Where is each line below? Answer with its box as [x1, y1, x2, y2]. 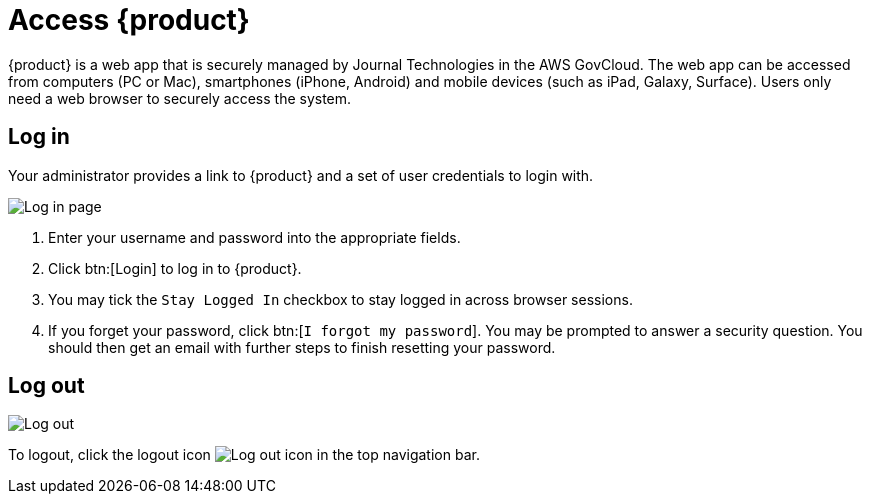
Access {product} [8, 3, 250, 37]
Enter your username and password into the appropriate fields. [48, 228, 461, 246]
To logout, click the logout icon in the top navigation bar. [8, 446, 480, 464]
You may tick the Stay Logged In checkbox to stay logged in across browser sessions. [48, 290, 633, 308]
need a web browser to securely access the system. [8, 89, 352, 107]
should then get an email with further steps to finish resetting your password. [48, 338, 556, 356]
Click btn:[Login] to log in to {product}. [48, 259, 302, 277]
